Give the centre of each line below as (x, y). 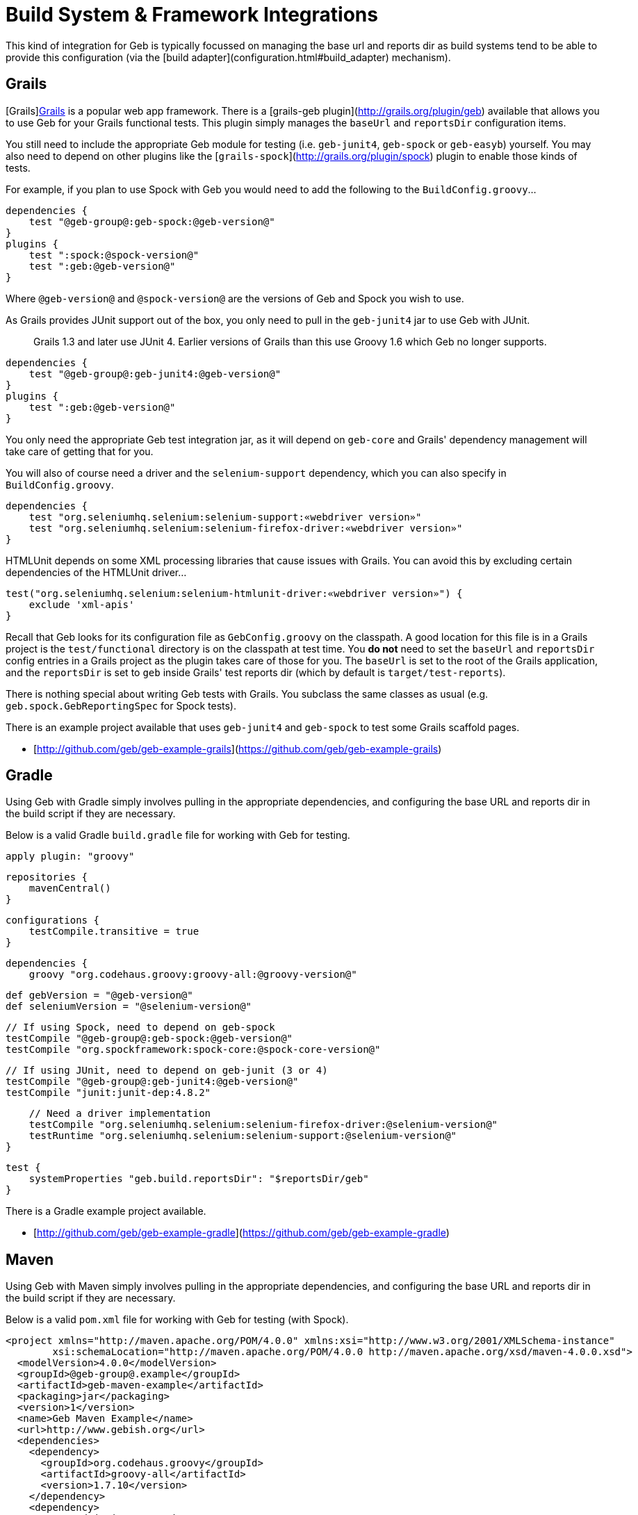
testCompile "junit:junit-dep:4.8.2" (108, 1093)
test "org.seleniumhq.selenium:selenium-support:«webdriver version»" (225, 517)
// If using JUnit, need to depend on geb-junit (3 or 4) (167, 1071)
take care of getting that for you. (80, 451)
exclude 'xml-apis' (82, 604)
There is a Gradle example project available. (106, 1211)
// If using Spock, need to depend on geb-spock (140, 1027)
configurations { (52, 920)
